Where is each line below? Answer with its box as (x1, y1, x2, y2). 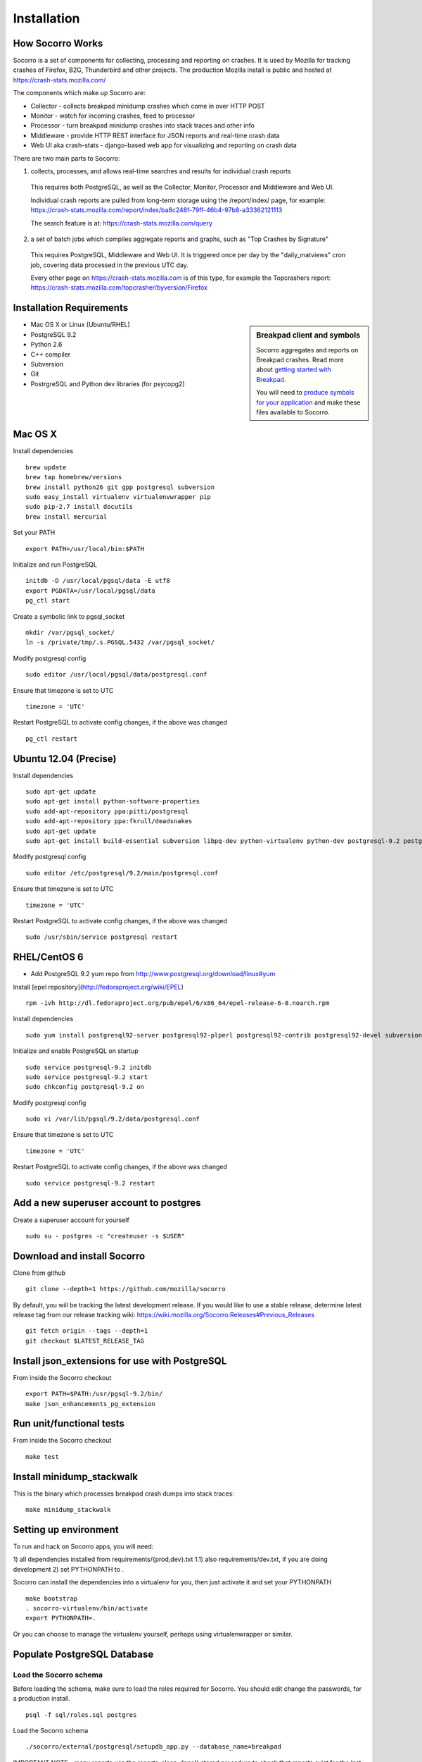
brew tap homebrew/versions (25, 473, 122, 481)
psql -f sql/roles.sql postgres (25, 1711, 137, 1719)
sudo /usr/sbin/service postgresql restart (25, 933, 178, 941)
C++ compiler (30, 350, 71, 359)
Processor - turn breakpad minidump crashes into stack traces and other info (30, 121, 255, 130)
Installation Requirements (13, 302, 129, 314)
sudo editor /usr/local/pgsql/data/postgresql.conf (25, 670, 207, 679)
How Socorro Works (13, 37, 103, 49)
